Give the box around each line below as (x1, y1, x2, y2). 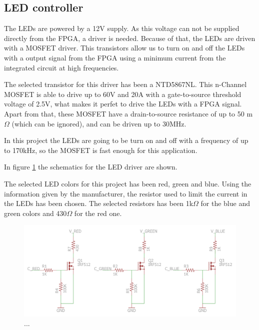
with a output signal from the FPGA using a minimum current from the (4, 52, 226, 62)
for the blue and (200, 198, 250, 208)
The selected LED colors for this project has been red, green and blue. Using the (4, 178, 251, 188)
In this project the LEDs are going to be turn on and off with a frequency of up (4, 135, 248, 145)
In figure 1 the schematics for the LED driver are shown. (4, 161, 177, 172)
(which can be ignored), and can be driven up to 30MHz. (11, 118, 186, 128)
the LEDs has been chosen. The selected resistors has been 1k (4, 198, 193, 208)
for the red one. (74, 207, 122, 218)
